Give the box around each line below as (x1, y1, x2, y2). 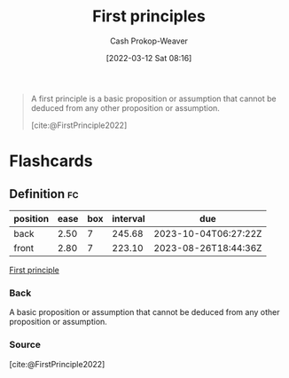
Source (9, 339, 42, 351)
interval (112, 212, 145, 224)
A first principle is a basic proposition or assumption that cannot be (30, 93, 277, 104)
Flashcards (9, 151, 93, 171)
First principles (92, 6, 206, 27)
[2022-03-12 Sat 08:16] (105, 52, 192, 63)
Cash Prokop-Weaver (109, 35, 189, 46)
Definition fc (9, 186, 79, 201)
